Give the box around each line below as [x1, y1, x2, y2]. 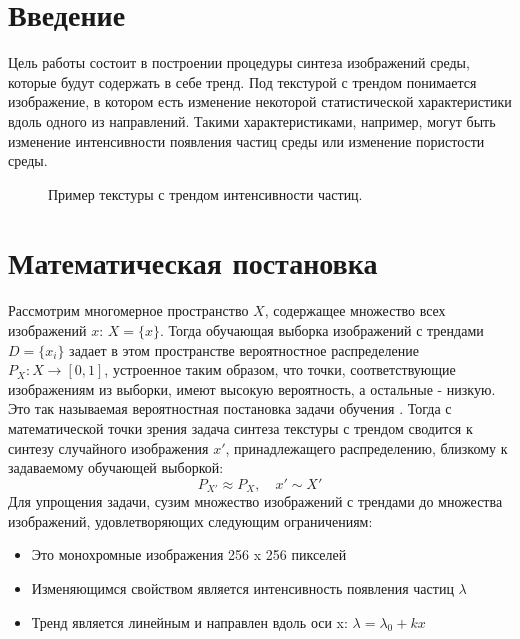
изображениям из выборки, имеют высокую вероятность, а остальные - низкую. [8, 378, 496, 399]
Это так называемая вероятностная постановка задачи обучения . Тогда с [8, 398, 452, 419]
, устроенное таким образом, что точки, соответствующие [104, 359, 456, 380]
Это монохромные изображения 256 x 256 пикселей [31, 544, 347, 565]
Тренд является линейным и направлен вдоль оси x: [31, 611, 348, 632]
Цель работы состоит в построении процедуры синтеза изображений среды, [8, 52, 470, 73]
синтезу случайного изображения [8, 437, 209, 458]
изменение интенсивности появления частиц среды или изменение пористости [8, 130, 485, 151]
